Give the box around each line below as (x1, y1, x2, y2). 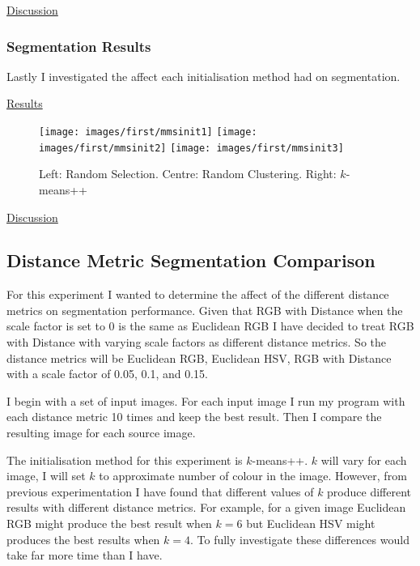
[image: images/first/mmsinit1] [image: (39, 126, 257, 138)
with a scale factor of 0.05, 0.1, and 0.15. (6, 365, 209, 382)
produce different (327, 483, 412, 500)
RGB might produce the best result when (6, 515, 212, 532)
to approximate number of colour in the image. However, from (99, 467, 407, 484)
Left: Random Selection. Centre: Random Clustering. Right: (39, 165, 337, 182)
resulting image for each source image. (6, 424, 196, 441)
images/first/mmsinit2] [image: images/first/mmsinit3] (39, 142, 344, 154)
